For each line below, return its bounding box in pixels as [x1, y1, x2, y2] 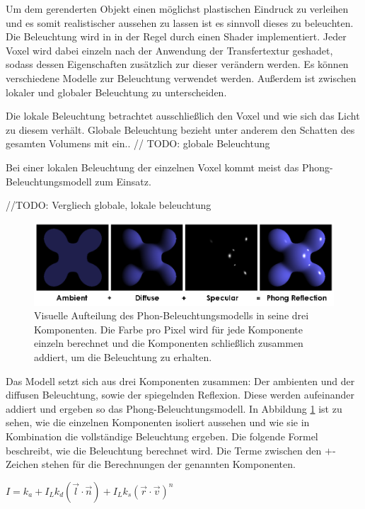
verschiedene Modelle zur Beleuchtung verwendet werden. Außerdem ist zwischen [6, 70, 357, 85]
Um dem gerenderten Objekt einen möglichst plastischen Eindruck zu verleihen [6, 1, 349, 16]
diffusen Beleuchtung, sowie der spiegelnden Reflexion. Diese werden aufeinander [6, 387, 354, 402]
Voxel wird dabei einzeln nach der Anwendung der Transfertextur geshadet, [6, 42, 333, 57]
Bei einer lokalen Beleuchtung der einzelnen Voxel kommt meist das [6, 159, 299, 174]
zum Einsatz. [95, 173, 151, 188]
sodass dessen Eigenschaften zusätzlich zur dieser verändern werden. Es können [6, 57, 349, 72]
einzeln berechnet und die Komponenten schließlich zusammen [34, 336, 303, 350]
